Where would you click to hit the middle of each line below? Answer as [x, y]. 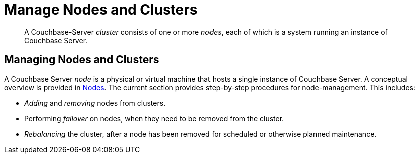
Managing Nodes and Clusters [82, 60]
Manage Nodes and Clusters [101, 10]
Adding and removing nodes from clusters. [95, 103]
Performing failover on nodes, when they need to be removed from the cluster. [154, 118]
